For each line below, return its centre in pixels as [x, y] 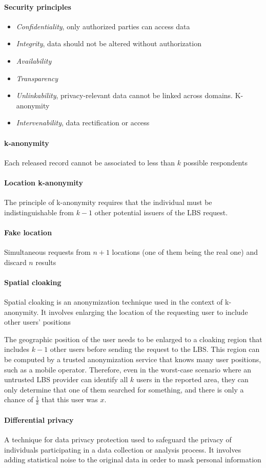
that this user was [70, 399]
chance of [19, 399]
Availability [34, 60]
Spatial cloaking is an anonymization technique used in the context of [114, 302]
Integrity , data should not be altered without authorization [109, 43]
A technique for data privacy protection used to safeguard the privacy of [118, 439]
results [46, 262]
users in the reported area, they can [192, 379]
